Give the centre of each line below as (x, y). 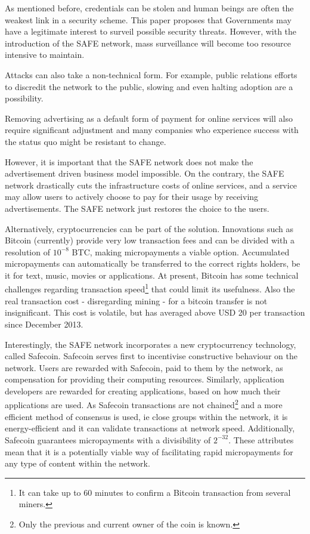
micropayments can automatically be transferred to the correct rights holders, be (153, 263)
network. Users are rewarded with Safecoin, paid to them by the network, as (144, 367)
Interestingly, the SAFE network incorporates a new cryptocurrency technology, (151, 344)
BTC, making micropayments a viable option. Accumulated (181, 251)
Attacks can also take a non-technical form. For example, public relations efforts (151, 74)
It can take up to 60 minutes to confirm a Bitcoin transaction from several (155, 492)
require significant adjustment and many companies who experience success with (152, 130)
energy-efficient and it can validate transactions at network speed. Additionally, (150, 428)
